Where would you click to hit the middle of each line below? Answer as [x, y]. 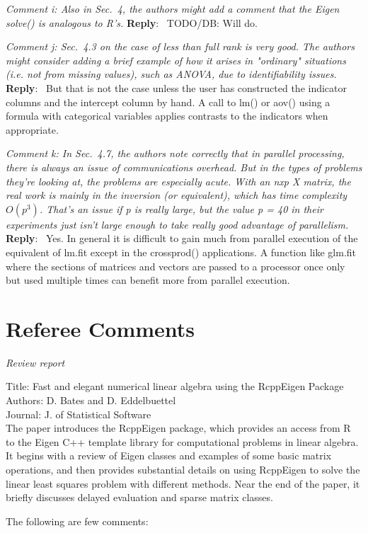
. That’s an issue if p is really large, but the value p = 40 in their [181, 208]
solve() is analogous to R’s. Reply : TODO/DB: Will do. [132, 22]
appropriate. [32, 129]
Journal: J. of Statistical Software [79, 414]
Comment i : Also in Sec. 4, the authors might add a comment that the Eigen [173, 8]
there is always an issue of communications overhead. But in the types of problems [184, 167]
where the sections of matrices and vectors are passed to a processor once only [176, 266]
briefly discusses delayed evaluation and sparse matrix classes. [139, 497]
